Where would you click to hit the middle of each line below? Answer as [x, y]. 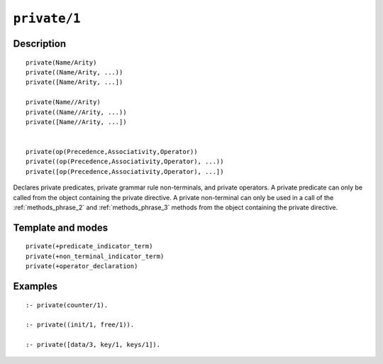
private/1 [47, 18]
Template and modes [61, 227]
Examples [35, 286]
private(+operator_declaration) [82, 266]
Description [40, 44]
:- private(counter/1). [67, 305]
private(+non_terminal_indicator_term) [95, 256]
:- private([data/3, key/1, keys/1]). [93, 345]
